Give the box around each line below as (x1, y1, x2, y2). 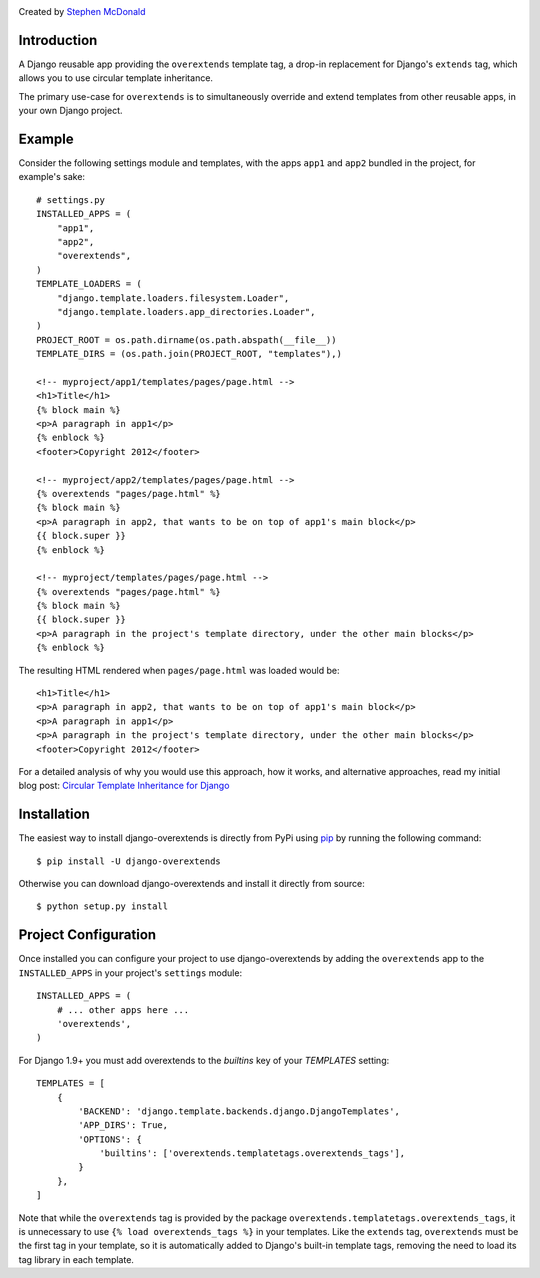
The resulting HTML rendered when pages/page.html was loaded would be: (18, 664, 340, 676)
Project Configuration (18, 926, 157, 944)
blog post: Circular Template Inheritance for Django (18, 780, 230, 792)
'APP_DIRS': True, (78, 1120, 169, 1131)
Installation (18, 806, 90, 823)
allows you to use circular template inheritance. (18, 72, 214, 84)
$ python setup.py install (36, 901, 169, 912)
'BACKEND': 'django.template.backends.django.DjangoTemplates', (78, 1105, 400, 1117)
